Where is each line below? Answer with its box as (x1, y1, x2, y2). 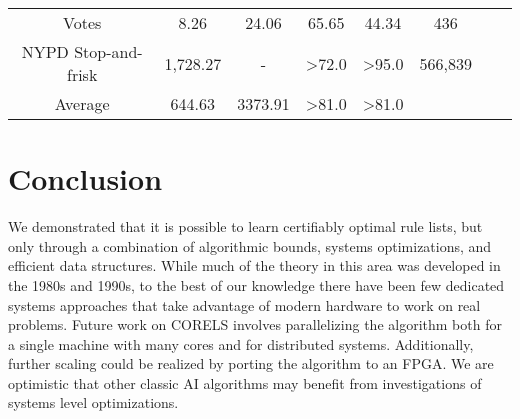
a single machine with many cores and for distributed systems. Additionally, (8, 333, 474, 354)
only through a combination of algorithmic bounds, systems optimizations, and (8, 235, 492, 256)
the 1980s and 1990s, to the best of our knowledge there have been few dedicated (8, 274, 505, 295)
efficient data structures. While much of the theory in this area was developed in (8, 255, 501, 276)
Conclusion (8, 158, 163, 199)
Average (54, 92, 110, 115)
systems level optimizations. (8, 392, 179, 413)
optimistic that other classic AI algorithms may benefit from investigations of (8, 372, 482, 393)
